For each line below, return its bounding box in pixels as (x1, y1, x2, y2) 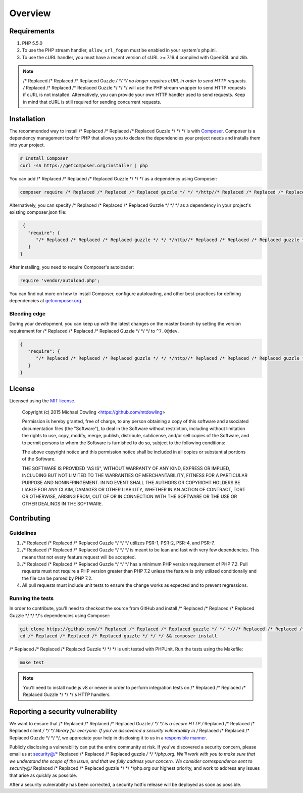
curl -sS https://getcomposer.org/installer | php (20, 162, 148, 168)
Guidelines (9, 529, 36, 536)
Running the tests (9, 595, 54, 602)
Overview (9, 8, 51, 19)
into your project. (9, 142, 45, 148)
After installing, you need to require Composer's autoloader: (9, 264, 134, 270)
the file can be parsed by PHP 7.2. (22, 575, 93, 581)
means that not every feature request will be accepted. (22, 554, 136, 560)
